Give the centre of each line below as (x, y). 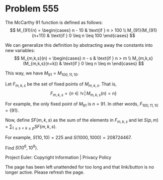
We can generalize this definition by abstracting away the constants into (79, 45)
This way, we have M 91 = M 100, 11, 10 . (42, 74)
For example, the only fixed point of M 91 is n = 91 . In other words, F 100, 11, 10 (82, 105)
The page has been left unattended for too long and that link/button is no (80, 167)
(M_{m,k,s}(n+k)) (41, 63)
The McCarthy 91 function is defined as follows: (54, 22)
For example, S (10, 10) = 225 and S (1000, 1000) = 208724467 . (69, 137)
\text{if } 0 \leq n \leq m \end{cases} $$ (103, 63)
